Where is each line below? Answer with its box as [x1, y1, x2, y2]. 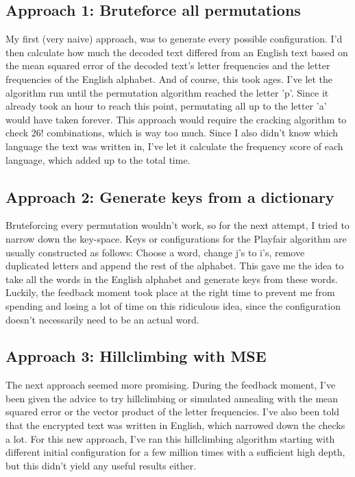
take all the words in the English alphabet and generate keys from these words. [5, 271, 338, 286]
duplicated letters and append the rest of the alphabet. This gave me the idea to [5, 258, 344, 273]
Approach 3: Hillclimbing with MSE [5, 345, 267, 367]
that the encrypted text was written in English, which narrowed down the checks [5, 418, 345, 432]
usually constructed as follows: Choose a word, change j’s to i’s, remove [5, 245, 305, 259]
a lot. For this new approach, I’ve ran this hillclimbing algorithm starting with [5, 431, 335, 445]
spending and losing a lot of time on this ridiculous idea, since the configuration [5, 298, 341, 313]
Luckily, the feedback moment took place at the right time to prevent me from [5, 285, 335, 299]
